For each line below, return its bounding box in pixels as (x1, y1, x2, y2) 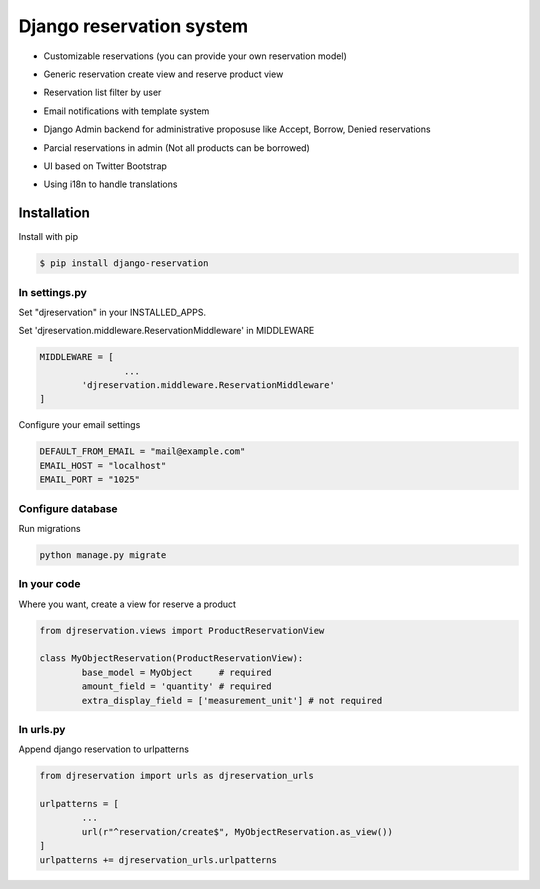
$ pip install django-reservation (39, 258, 209, 269)
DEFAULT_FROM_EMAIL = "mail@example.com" (39, 446, 246, 457)
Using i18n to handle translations (43, 178, 178, 190)
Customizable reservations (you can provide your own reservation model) (43, 50, 347, 62)
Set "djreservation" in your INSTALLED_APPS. (18, 306, 207, 318)
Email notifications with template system (43, 105, 210, 117)
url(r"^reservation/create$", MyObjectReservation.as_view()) (81, 826, 394, 837)
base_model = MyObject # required (81, 666, 272, 678)
